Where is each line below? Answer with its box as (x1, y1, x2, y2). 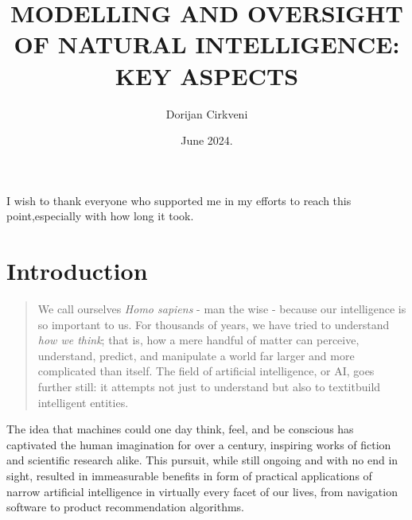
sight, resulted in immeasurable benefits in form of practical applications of (6, 467, 372, 483)
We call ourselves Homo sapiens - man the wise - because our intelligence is (37, 301, 406, 316)
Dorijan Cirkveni (165, 105, 248, 122)
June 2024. (181, 132, 233, 149)
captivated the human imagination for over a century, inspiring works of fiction (6, 436, 391, 452)
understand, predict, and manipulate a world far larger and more (37, 347, 355, 363)
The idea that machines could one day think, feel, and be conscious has (6, 421, 354, 437)
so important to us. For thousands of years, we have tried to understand (37, 316, 390, 332)
